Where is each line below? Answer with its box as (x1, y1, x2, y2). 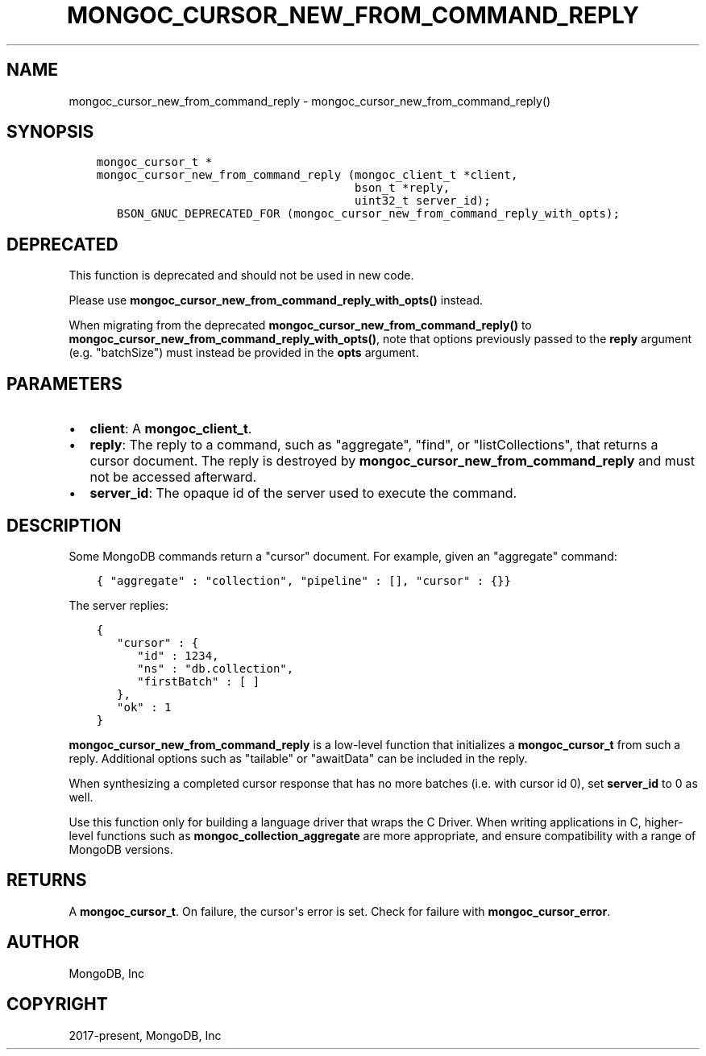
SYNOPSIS (6, 122, 94, 143)
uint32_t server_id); (355, 194, 491, 208)
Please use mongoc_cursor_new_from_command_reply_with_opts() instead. (69, 293, 484, 308)
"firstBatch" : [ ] (137, 674, 260, 688)
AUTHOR (6, 932, 80, 953)
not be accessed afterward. (89, 469, 257, 486)
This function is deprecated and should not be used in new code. (69, 268, 414, 283)
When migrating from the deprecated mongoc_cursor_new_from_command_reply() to (69, 318, 532, 333)
